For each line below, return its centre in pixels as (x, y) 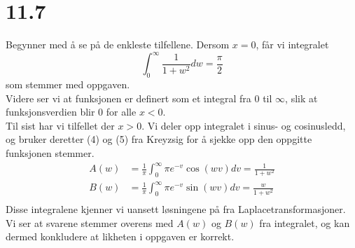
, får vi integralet (292, 44)
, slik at (301, 98)
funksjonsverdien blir (50, 112)
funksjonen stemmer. (50, 152)
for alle (121, 112)
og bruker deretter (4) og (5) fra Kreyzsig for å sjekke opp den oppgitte (159, 139)
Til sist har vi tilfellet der (60, 125)
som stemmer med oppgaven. (68, 84)
